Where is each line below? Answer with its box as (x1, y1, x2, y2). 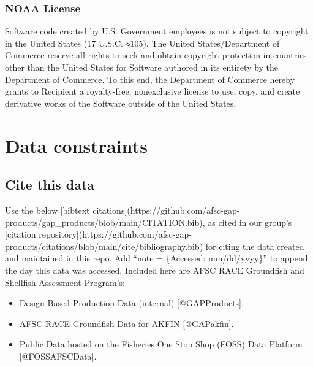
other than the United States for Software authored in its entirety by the (5, 61, 279, 73)
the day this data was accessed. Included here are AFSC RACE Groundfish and (5, 263, 304, 276)
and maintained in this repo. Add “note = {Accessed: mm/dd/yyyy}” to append (5, 252, 308, 265)
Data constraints (5, 133, 148, 158)
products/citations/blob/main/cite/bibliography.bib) (5, 239, 203, 252)
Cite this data (5, 175, 95, 194)
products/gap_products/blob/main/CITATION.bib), (5, 215, 205, 228)
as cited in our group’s (208, 215, 292, 228)
